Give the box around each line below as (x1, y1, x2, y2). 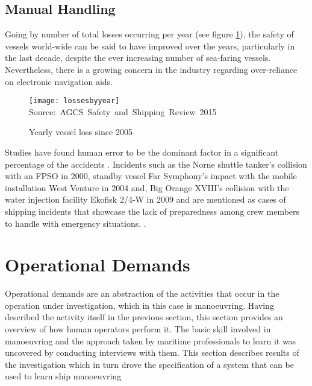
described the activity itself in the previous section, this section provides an (5, 311, 283, 323)
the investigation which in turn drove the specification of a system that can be (5, 358, 294, 370)
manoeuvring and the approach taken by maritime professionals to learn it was (5, 334, 296, 347)
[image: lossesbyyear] (29, 96, 120, 106)
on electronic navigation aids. (5, 75, 113, 87)
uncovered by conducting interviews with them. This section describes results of (5, 346, 299, 359)
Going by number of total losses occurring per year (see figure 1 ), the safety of (5, 28, 294, 40)
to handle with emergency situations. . (5, 217, 146, 229)
